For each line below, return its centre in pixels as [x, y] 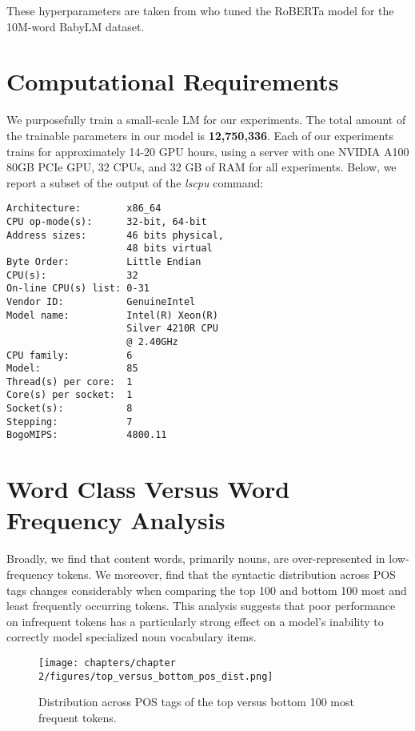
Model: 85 [72, 369]
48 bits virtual [170, 249]
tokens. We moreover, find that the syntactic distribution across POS [226, 574]
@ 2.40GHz [152, 341]
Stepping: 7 [70, 422]
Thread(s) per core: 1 [70, 382]
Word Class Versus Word [148, 489]
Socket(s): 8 [70, 409]
